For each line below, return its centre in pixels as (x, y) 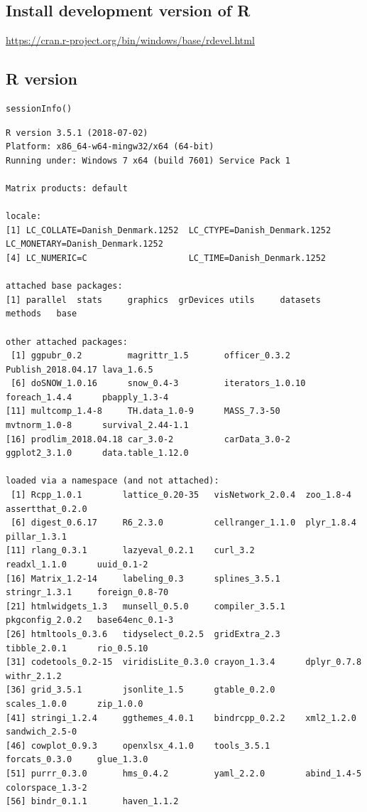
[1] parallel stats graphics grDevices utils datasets (163, 300)
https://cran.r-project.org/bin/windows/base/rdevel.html (130, 40)
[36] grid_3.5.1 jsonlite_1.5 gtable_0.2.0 (141, 690)
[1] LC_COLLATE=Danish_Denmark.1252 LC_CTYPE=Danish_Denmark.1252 (169, 230)
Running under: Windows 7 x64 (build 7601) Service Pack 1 (148, 160)
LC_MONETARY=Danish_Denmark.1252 (84, 244)
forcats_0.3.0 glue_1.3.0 (77, 760)
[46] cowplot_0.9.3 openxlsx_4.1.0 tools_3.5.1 (138, 746)
